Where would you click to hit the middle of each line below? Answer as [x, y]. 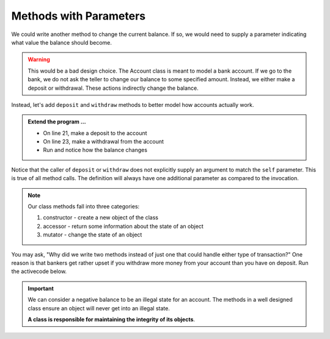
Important [41, 288]
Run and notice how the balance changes [95, 150]
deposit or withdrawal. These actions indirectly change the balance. [113, 88]
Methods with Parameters [79, 16]
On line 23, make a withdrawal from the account [104, 142]
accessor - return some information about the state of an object [123, 226]
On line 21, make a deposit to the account [95, 133]
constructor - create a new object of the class [101, 217]
